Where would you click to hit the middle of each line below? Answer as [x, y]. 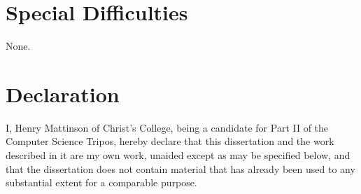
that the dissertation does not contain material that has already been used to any [180, 168]
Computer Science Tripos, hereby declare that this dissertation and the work [170, 141]
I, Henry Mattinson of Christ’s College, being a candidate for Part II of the [167, 127]
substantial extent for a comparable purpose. [101, 182]
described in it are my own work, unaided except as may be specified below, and [178, 155]
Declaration [63, 93]
